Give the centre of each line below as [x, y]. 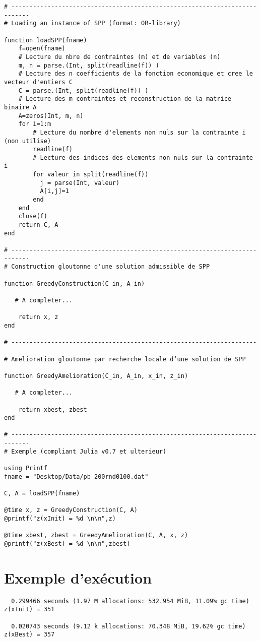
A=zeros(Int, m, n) [51, 116]
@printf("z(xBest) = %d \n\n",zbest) [67, 544]
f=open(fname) [42, 49]
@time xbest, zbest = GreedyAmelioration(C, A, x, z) [96, 535]
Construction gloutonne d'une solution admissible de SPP [111, 267]
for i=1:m [35, 124]
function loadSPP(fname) [46, 40]
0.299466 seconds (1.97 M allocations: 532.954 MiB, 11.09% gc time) [130, 601]
